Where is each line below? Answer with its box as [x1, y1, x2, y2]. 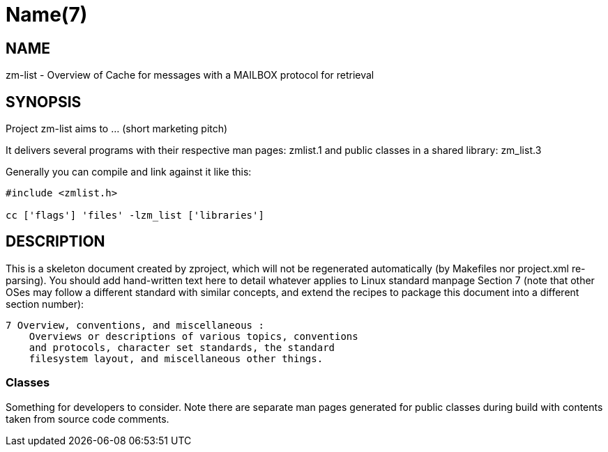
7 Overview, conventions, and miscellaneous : [6, 319, 264, 331]
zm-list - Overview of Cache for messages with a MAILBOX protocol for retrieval [6, 69, 374, 81]
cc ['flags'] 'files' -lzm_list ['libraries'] [6, 210, 264, 221]
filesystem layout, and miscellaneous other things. [29, 352, 324, 364]
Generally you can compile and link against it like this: [6, 166, 252, 178]
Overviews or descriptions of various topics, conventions [29, 330, 358, 342]
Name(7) [6, 3, 88, 26]
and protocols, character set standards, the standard [29, 341, 335, 353]
